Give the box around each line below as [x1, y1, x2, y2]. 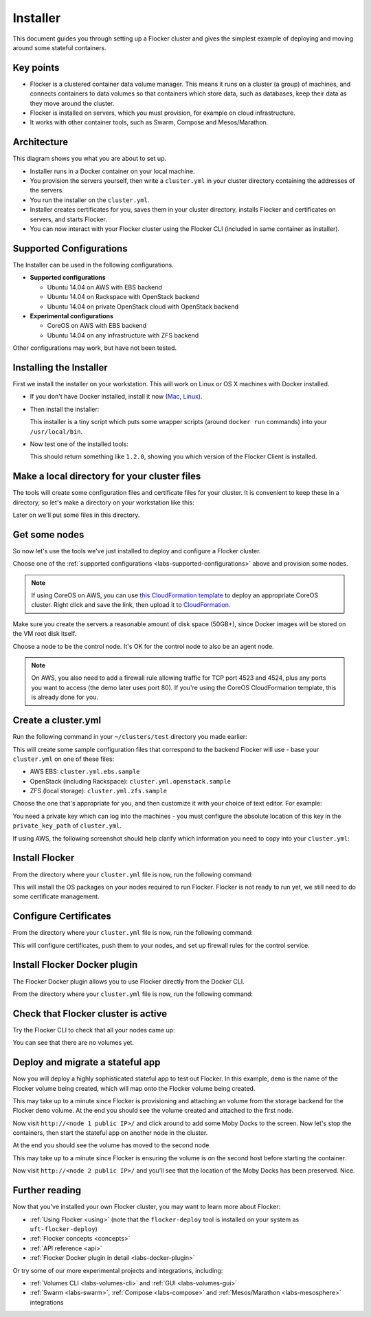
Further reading [12, 1184, 82, 1196]
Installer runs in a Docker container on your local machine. [30, 167, 195, 175]
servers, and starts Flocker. [30, 215, 108, 223]
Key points [12, 62, 60, 74]
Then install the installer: [30, 405, 100, 413]
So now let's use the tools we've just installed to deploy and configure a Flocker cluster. [12, 546, 261, 555]
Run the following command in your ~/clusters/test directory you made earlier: [12, 733, 247, 741]
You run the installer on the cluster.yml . [30, 196, 150, 204]
